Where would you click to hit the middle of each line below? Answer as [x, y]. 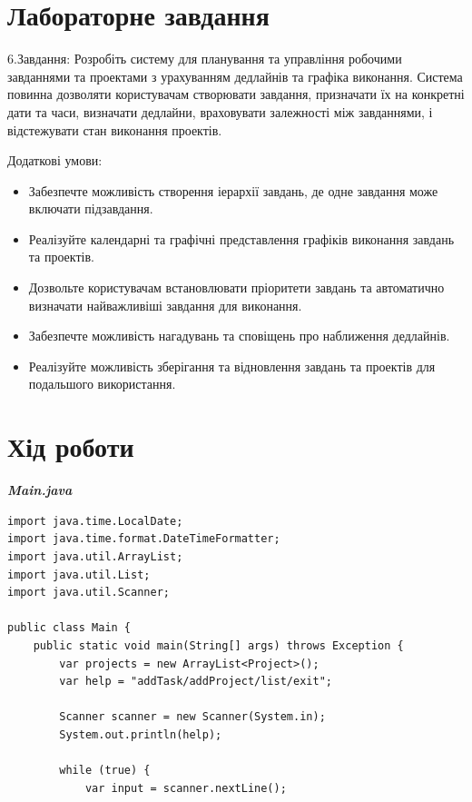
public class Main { [69, 628]
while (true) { [105, 771]
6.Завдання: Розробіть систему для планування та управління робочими [205, 59]
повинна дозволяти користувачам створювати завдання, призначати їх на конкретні [236, 94]
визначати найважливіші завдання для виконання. [165, 305]
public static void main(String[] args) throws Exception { [218, 645]
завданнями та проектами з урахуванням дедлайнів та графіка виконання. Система [235, 76]
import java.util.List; [79, 574]
